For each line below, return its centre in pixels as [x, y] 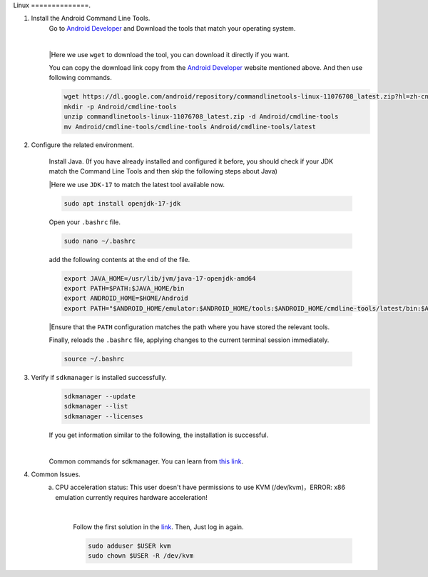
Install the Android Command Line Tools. [91, 19]
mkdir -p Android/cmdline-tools [121, 106]
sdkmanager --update [100, 397]
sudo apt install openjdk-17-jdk [122, 203]
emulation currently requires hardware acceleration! [132, 497]
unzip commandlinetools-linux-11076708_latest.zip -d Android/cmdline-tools [201, 117]
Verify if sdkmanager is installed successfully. [99, 378]
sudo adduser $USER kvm [129, 546]
